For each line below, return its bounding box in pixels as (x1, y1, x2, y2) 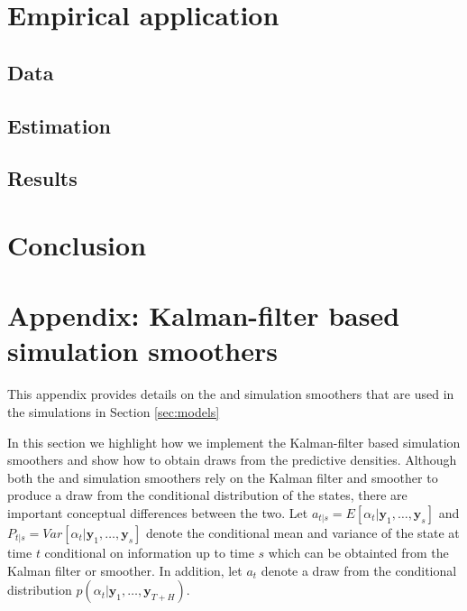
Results (7, 164, 78, 192)
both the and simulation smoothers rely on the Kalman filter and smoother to (7, 468, 438, 486)
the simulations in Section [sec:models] (7, 403, 220, 421)
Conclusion (7, 226, 147, 263)
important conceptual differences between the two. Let (7, 503, 308, 522)
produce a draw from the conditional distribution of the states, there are (7, 486, 407, 505)
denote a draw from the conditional (261, 560, 457, 579)
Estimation (7, 111, 111, 139)
